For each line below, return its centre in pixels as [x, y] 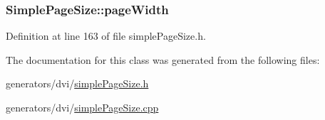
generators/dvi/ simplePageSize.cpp [82, 107]
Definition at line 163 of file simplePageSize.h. [106, 36]
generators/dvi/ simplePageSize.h [77, 83]
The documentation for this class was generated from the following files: [163, 59]
